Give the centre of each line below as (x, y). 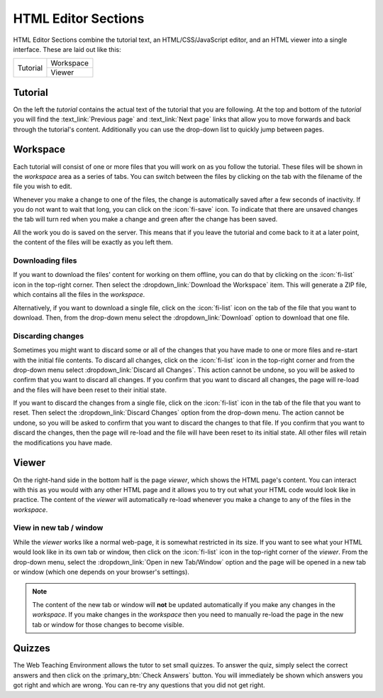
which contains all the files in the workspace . (79, 295)
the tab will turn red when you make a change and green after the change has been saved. (145, 219)
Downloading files (45, 261)
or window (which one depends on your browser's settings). (101, 572)
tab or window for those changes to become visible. (108, 624)
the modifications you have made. (63, 442)
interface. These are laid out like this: (67, 49)
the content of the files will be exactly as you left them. (93, 242)
